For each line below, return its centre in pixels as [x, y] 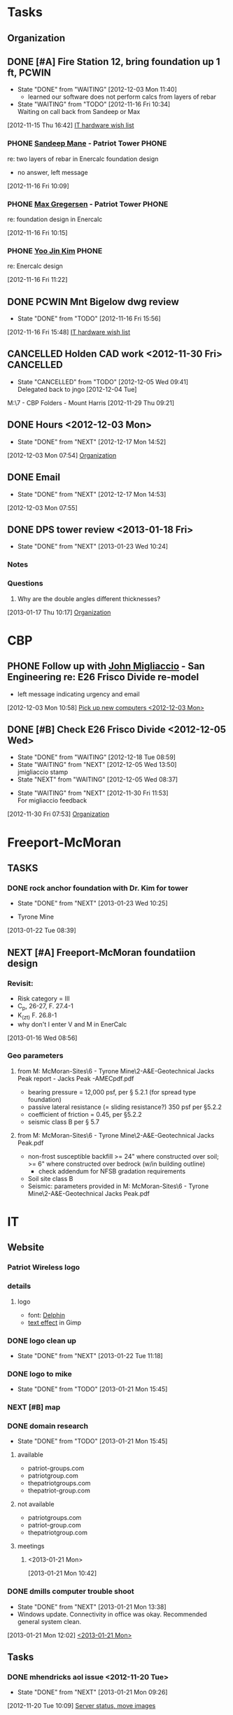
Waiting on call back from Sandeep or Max [79, 112]
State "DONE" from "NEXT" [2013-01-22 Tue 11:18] [90, 1355]
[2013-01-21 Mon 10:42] [62, 1573]
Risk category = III [43, 998]
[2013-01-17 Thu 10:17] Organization [59, 612]
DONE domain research [48, 1426]
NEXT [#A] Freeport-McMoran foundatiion [101, 952]
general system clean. [49, 1621]
